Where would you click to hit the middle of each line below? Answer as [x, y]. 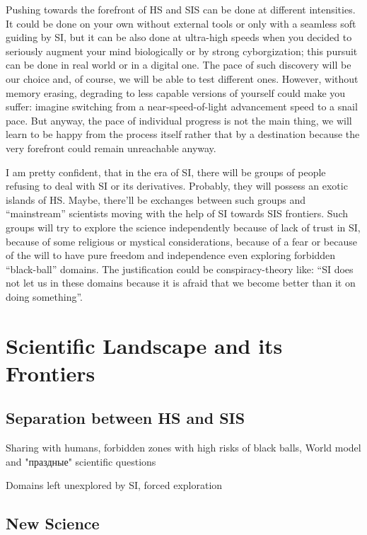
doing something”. [44, 296]
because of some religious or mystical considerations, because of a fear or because [181, 241]
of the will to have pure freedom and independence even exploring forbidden [171, 255]
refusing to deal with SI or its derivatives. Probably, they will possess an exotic [177, 186]
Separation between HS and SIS [126, 418]
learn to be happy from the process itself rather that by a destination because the [183, 134]
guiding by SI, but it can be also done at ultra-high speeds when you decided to [179, 37]
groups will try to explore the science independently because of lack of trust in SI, [183, 227]
